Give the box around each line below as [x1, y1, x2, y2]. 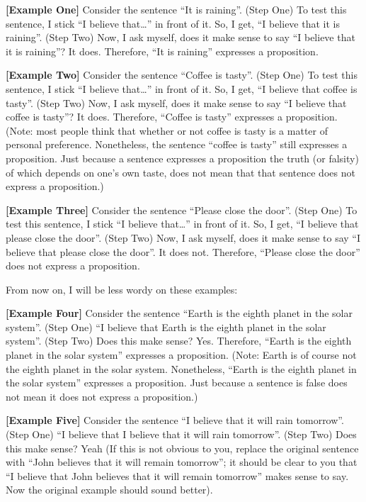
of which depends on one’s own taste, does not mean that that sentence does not [6, 164, 355, 179]
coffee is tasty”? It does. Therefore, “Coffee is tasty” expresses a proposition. [6, 109, 338, 124]
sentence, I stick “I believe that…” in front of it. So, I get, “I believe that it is [6, 16, 340, 30]
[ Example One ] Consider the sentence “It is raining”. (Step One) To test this [6, 2, 347, 16]
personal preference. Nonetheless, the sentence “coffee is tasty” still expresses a [6, 137, 348, 152]
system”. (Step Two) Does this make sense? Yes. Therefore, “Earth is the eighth [6, 333, 352, 348]
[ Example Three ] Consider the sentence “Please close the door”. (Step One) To [6, 202, 358, 217]
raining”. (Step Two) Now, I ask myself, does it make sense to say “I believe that [6, 30, 355, 45]
